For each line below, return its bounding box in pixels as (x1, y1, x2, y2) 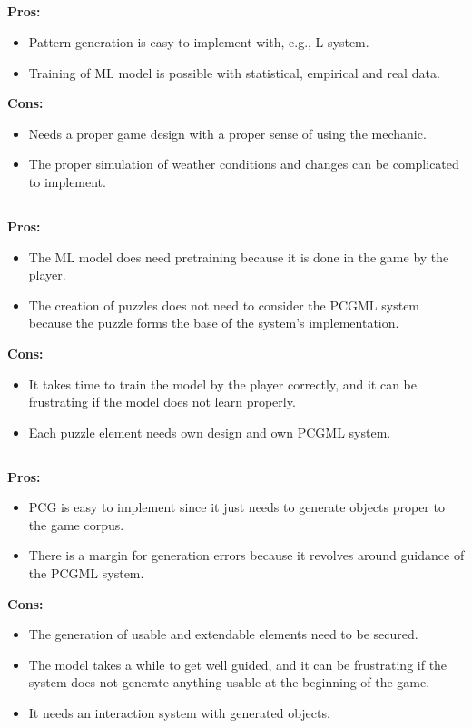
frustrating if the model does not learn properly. (28, 392, 296, 411)
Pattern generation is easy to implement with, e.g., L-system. (28, 32, 369, 51)
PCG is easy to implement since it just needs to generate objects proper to (28, 497, 445, 516)
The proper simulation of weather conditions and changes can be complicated (28, 154, 459, 173)
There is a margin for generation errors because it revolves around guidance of (28, 546, 465, 565)
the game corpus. (28, 515, 124, 534)
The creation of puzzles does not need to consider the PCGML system (28, 295, 420, 314)
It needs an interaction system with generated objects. (28, 703, 330, 723)
